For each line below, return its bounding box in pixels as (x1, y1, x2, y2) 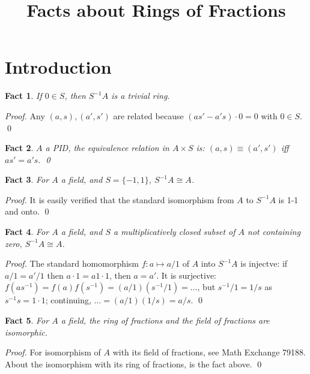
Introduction (5, 55, 112, 79)
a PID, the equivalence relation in (45, 141, 169, 154)
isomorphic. (5, 325, 48, 338)
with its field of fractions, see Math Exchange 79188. (112, 346, 306, 358)
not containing (248, 225, 301, 238)
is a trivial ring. (111, 89, 170, 102)
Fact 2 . (5, 141, 34, 154)
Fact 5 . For (5, 314, 49, 327)
